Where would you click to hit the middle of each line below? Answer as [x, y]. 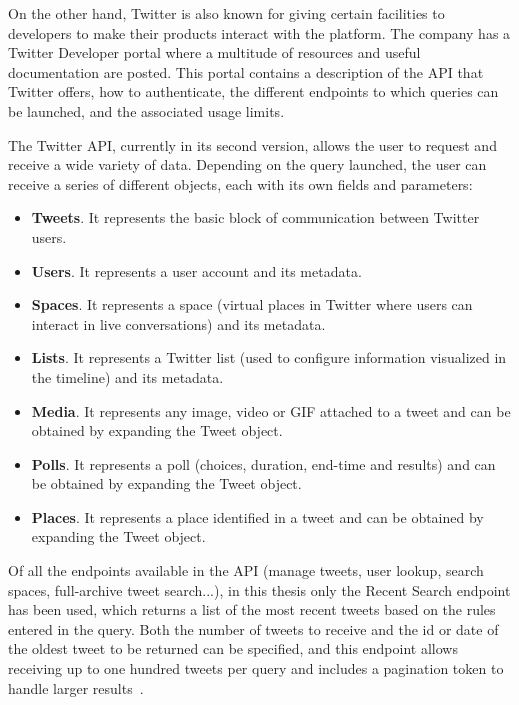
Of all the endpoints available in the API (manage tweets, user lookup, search [246, 570]
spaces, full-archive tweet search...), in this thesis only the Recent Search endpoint [259, 589]
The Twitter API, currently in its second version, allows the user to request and [252, 144]
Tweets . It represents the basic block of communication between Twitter [255, 217]
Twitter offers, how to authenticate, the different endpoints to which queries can [253, 91]
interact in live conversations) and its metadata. [178, 323]
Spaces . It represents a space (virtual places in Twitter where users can [252, 304]
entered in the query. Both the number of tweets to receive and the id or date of [253, 628]
